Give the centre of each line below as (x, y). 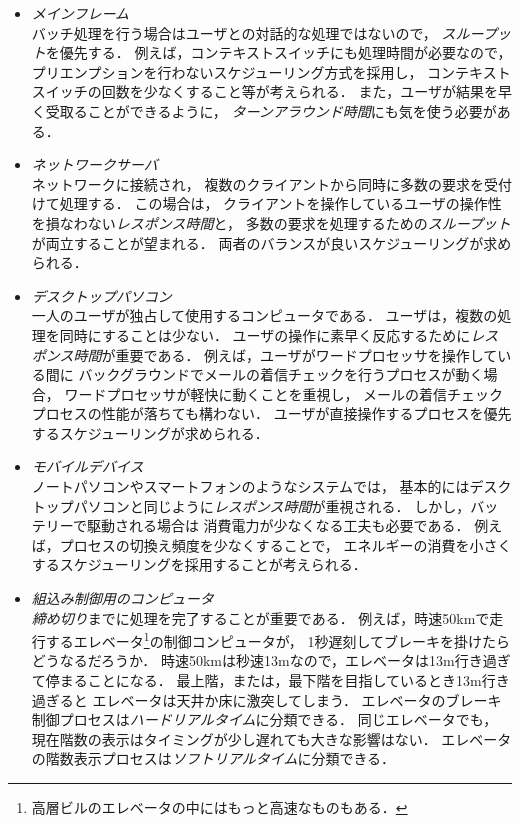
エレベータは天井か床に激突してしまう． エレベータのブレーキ (297, 699)
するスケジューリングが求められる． (150, 432)
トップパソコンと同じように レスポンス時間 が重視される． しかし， (251, 505)
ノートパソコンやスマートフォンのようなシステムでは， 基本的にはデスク (271, 486)
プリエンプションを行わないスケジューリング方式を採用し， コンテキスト (271, 71)
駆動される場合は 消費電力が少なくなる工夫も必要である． (278, 525)
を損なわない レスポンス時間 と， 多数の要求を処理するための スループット (271, 222)
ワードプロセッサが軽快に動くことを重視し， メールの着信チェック (284, 393)
